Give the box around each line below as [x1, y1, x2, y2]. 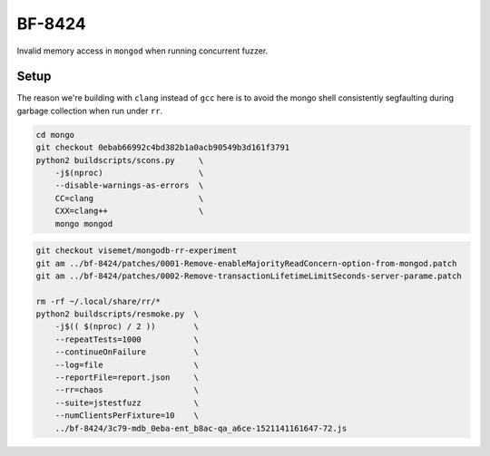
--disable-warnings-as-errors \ [54, 180, 204, 190]
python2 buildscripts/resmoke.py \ [35, 309, 200, 319]
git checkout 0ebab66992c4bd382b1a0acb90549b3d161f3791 [35, 142, 290, 153]
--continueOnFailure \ [54, 347, 200, 357]
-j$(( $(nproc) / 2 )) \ [54, 322, 200, 332]
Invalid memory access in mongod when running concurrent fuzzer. [16, 45, 269, 56]
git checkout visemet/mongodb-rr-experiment [35, 246, 238, 256]
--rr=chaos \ [54, 385, 200, 395]
